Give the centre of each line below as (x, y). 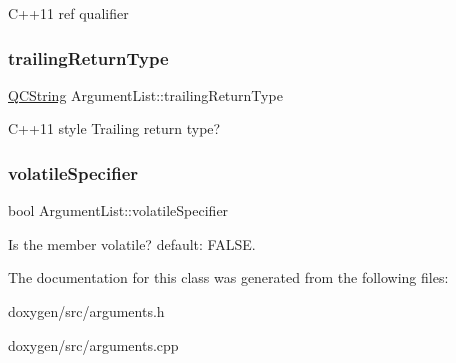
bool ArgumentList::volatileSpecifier (118, 210)
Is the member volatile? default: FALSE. (132, 243)
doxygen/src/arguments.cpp (93, 344)
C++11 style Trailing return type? (114, 128)
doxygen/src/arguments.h (86, 311)
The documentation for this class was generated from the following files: (228, 277)
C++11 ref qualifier (68, 13)
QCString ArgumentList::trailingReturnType (145, 94)
